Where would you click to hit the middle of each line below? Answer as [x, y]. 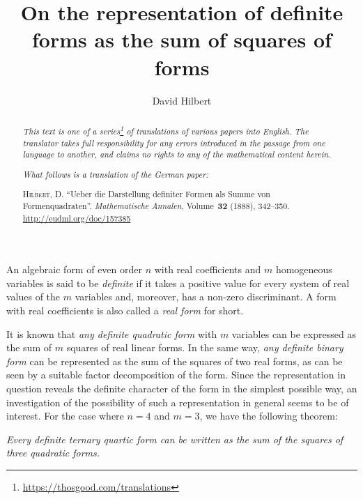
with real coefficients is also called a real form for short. [125, 310]
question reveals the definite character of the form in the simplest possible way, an [182, 388]
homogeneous [304, 269]
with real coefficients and [208, 269]
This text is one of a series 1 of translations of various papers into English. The [165, 130]
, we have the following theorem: [269, 416]
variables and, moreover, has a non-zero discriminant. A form [206, 297]
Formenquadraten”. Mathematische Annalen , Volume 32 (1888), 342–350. [156, 206]
